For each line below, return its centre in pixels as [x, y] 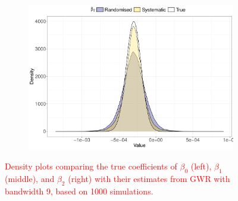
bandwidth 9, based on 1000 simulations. [79, 191]
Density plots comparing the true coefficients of [91, 166]
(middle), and [30, 178]
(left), [201, 166]
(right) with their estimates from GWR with [149, 178]
